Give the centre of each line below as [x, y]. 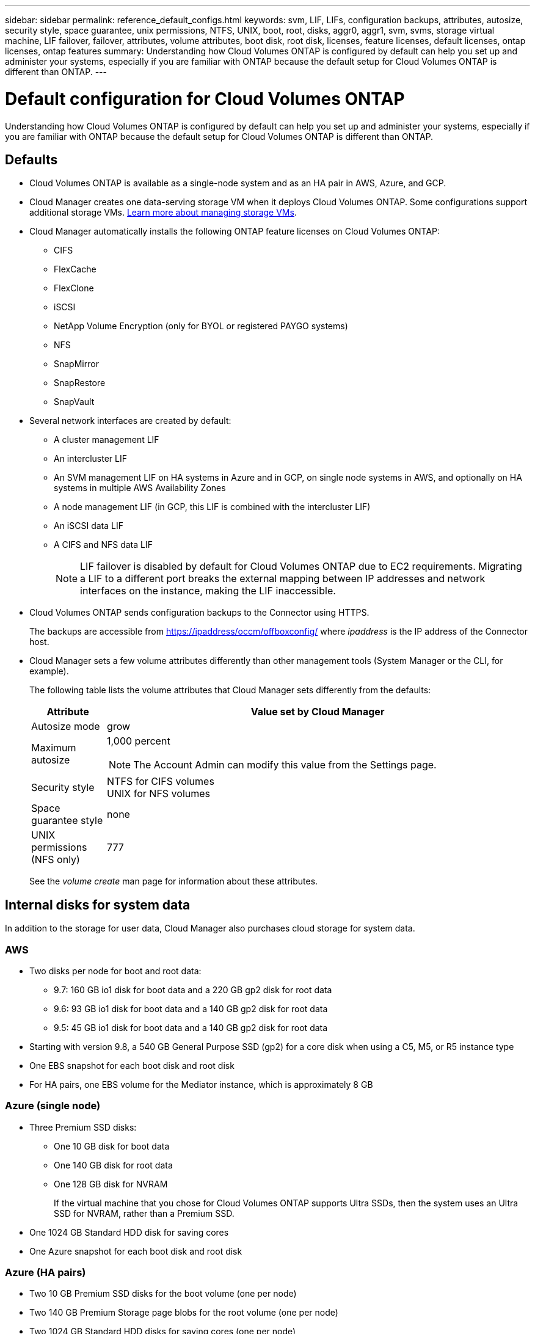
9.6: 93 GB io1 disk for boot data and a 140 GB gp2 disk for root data [191, 1008]
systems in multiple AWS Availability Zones [140, 488]
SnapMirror [76, 364]
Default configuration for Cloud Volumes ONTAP [205, 99]
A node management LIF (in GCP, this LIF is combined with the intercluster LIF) [212, 507]
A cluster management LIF [107, 440]
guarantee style [67, 821]
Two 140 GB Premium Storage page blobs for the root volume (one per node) [184, 1313]
